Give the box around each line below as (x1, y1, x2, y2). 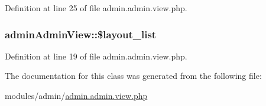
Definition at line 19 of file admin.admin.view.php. (5, 49, 187, 62)
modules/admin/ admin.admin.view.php (5, 90, 148, 101)
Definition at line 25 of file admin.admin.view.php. (5, 2, 187, 14)
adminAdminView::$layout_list (5, 26, 157, 41)
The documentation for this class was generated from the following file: (5, 69, 262, 82)
